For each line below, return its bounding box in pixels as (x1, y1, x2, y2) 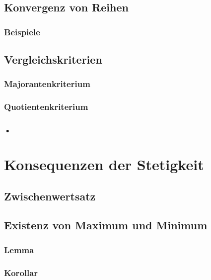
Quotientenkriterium (4, 100, 88, 113)
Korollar (4, 266, 38, 279)
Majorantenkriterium (4, 78, 90, 90)
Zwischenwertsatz (4, 188, 96, 203)
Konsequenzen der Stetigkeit (4, 154, 204, 175)
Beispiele (4, 25, 40, 38)
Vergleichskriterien (4, 52, 102, 67)
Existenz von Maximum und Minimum (4, 217, 208, 233)
